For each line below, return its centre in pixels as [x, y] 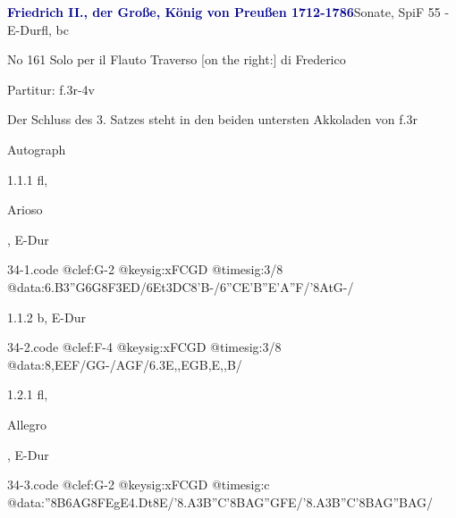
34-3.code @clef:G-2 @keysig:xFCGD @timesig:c [139, 485]
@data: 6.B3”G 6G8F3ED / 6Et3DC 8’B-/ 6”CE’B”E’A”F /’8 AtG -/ [181, 286]
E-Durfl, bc [38, 29]
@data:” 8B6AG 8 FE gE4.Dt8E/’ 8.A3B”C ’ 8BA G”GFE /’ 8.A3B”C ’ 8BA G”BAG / [220, 501]
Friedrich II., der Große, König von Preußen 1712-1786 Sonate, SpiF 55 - [228, 12]
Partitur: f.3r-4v [51, 89]
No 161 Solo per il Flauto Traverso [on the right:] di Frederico [177, 59]
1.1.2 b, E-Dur [46, 317]
